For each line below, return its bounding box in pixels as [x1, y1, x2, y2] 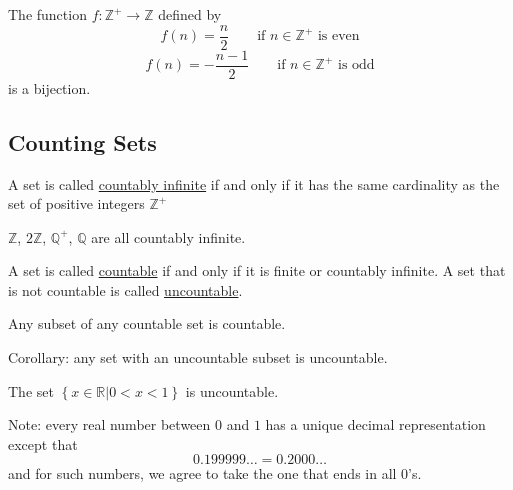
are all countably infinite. [91, 226, 246, 247]
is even [317, 29, 360, 44]
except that [8, 433, 78, 454]
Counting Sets [8, 126, 157, 157]
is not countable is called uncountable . [8, 279, 243, 300]
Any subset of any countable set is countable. [8, 313, 286, 334]
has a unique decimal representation [265, 414, 486, 435]
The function [8, 4, 87, 24]
